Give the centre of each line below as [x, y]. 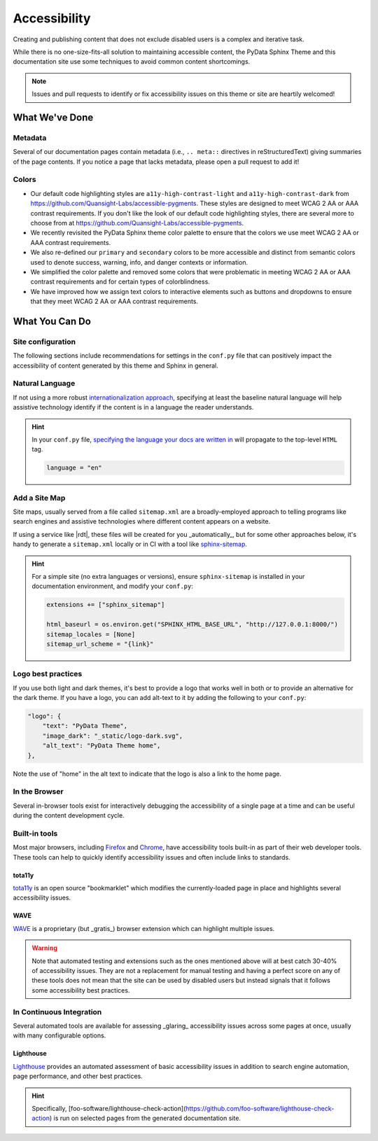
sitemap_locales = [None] [91, 634]
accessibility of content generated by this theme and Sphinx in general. [115, 365]
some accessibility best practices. [81, 990]
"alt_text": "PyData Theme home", [101, 746]
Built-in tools [35, 833]
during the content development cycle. [69, 815]
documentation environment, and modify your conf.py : [113, 586]
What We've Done [53, 117]
